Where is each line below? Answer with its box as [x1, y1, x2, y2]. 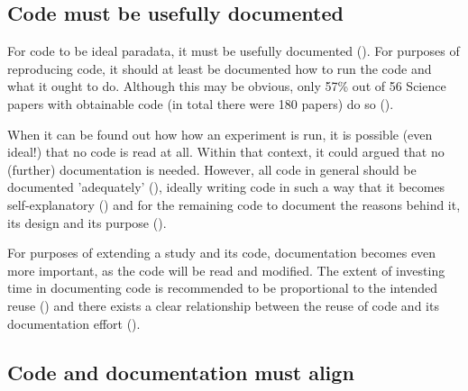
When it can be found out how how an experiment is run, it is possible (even [7, 124, 433, 143]
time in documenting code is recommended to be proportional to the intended [7, 278, 437, 297]
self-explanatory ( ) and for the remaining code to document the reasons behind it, [7, 195, 461, 214]
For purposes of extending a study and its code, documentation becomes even [7, 243, 436, 262]
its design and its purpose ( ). [7, 213, 167, 232]
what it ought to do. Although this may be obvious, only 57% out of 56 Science [7, 77, 446, 95]
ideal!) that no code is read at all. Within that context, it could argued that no [7, 142, 445, 161]
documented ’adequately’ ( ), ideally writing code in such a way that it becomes [7, 177, 445, 196]
